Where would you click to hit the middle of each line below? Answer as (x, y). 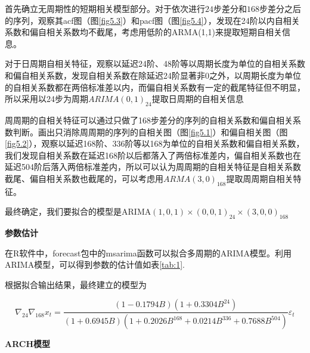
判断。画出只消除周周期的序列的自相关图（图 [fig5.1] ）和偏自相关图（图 (150, 131)
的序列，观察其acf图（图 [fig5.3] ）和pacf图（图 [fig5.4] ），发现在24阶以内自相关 (152, 20)
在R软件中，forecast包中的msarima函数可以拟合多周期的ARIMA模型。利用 (148, 253)
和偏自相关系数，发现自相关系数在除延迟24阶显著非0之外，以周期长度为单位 (153, 75)
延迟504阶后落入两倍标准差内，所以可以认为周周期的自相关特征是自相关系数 (153, 167)
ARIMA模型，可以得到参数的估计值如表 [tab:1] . (95, 264)
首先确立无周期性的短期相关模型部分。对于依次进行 (105, 8)
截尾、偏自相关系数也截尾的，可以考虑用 (84, 178)
